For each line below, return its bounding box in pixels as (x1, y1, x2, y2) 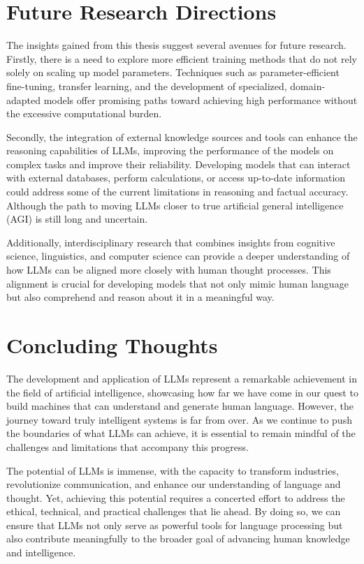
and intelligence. (6, 545, 76, 560)
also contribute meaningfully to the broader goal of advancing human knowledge (6, 531, 350, 546)
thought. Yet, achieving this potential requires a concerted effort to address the (6, 490, 345, 505)
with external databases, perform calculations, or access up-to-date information (6, 170, 346, 185)
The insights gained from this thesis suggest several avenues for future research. (6, 38, 347, 52)
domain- (290, 78, 326, 93)
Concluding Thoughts (6, 331, 218, 359)
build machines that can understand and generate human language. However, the (6, 399, 354, 413)
